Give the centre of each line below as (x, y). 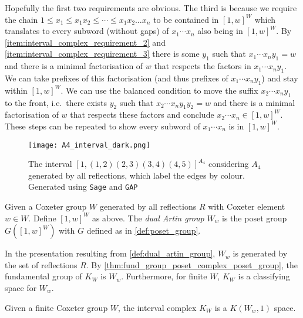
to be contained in (186, 19)
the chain (21, 19)
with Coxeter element (247, 206)
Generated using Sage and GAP (83, 187)
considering (228, 164)
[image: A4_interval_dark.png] (89, 145)
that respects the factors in (203, 66)
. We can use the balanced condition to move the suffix (159, 90)
